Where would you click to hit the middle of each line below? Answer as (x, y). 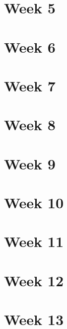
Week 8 (30, 124)
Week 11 (34, 241)
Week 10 (34, 203)
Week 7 (30, 85)
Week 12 (34, 280)
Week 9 (30, 163)
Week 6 (30, 46)
